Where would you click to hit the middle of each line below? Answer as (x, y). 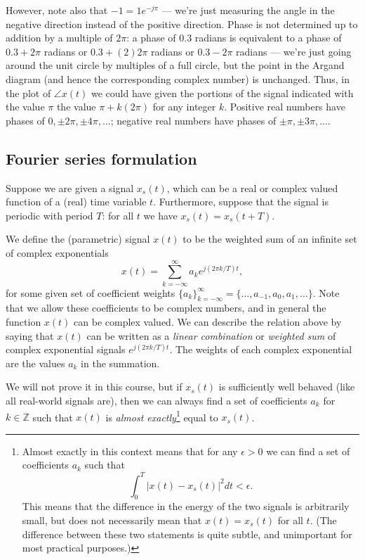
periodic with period (49, 215)
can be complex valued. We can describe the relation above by (208, 322)
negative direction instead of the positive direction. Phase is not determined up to (182, 24)
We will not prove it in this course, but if (94, 387)
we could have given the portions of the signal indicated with (222, 93)
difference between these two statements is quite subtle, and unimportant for (187, 534)
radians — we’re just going (294, 51)
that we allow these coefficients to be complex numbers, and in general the (166, 308)
